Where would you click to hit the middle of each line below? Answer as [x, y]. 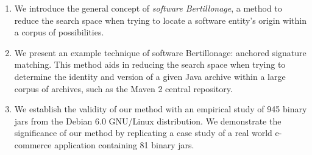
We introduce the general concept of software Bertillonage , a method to [148, 8]
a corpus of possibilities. [59, 32]
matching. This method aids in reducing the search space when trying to [150, 64]
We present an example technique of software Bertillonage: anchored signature [160, 52]
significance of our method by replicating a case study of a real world [143, 133]
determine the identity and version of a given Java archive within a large [150, 76]
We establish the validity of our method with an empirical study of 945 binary [161, 109]
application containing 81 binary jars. [124, 144]
